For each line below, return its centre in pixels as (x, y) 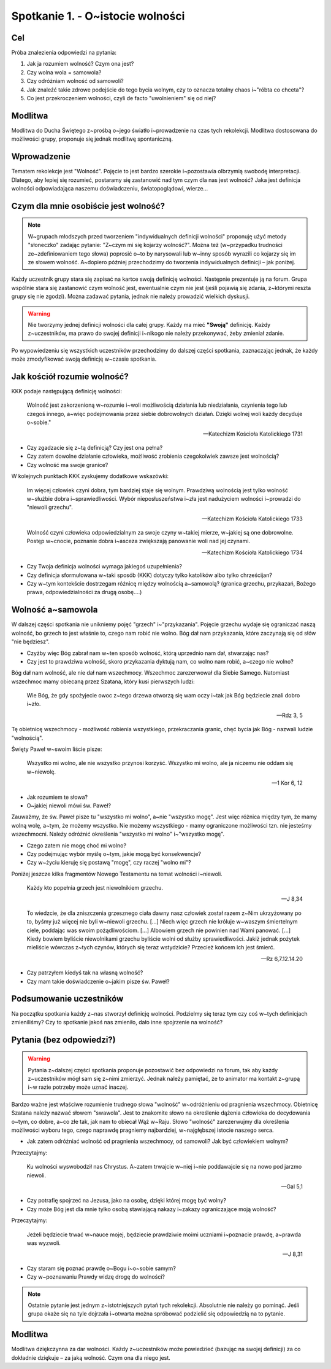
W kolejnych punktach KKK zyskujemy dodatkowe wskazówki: (90, 476)
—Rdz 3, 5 (290, 715)
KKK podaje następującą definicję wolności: (67, 391)
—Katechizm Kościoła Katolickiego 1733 (252, 519)
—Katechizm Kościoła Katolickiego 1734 (252, 552)
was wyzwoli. (44, 1243)
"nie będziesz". (31, 641)
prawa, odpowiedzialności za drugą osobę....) (84, 592)
